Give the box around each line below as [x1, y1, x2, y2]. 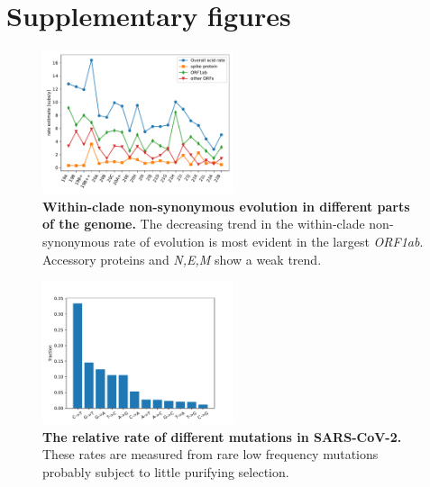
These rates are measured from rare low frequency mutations [42, 445, 379, 464]
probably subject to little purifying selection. [42, 462, 289, 481]
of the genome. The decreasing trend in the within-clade [42, 214, 365, 233]
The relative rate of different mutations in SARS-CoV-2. [42, 427, 402, 446]
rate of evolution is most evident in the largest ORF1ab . [114, 231, 424, 250]
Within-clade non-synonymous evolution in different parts [42, 196, 410, 215]
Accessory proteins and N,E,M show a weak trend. [42, 249, 322, 268]
